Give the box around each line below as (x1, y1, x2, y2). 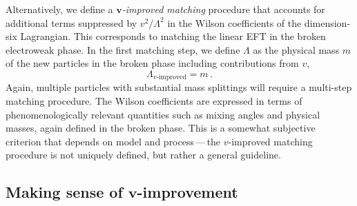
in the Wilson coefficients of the (167, 15, 302, 30)
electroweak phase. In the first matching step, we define (6, 42, 240, 56)
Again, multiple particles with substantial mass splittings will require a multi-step (6, 80, 352, 94)
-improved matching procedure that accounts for (122, 2, 325, 16)
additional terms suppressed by (6, 15, 137, 30)
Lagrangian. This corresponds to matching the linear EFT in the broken (20, 29, 326, 43)
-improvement (137, 181, 238, 203)
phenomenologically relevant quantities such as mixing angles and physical (6, 107, 320, 121)
